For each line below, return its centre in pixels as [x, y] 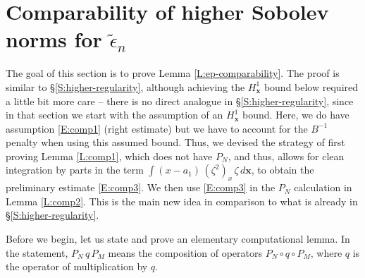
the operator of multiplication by [77, 266]
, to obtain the [283, 170]
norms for [54, 39]
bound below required [311, 86]
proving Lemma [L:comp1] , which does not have [109, 156]
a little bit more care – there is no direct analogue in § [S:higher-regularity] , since [180, 101]
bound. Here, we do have [296, 115]
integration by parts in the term [75, 170]
